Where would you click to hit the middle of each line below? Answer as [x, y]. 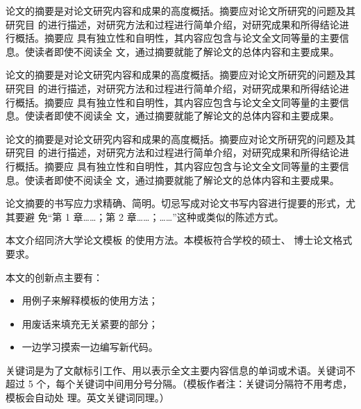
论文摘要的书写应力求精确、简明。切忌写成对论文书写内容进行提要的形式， [176, 203]
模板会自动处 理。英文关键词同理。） [87, 398]
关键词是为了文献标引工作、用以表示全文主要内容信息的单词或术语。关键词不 [180, 370]
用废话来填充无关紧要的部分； [90, 323]
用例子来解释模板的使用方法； [90, 300]
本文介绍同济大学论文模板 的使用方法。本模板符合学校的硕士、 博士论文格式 [179, 240]
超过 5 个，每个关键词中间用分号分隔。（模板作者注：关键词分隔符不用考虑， [179, 384]
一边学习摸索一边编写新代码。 [90, 347]
